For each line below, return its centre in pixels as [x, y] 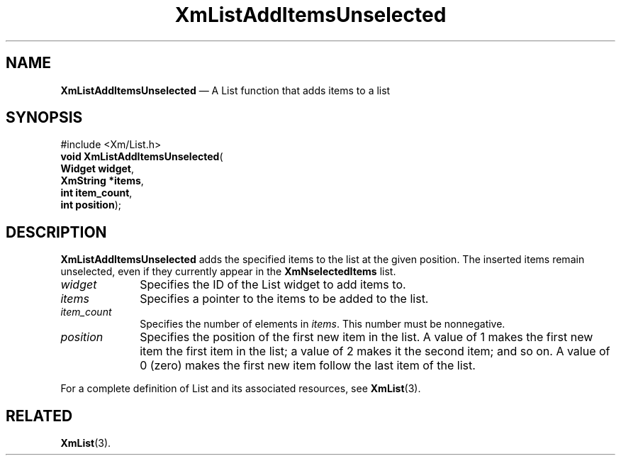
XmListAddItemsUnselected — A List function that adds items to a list [225, 90]
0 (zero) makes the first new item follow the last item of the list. [308, 366]
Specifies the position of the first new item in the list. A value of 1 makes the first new [367, 337]
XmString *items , [102, 181]
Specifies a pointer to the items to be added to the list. [284, 299]
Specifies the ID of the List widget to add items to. [273, 285]
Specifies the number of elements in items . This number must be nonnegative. [323, 324]
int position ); [91, 205]
